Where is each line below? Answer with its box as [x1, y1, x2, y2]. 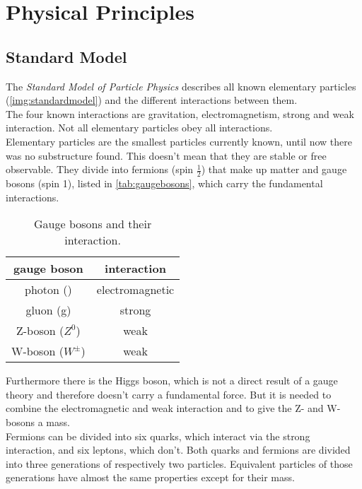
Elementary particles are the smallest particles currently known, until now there [6, 134, 352, 148]
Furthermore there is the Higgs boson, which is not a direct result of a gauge [6, 373, 338, 388]
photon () [25, 281, 72, 298]
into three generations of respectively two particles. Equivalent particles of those [6, 456, 353, 471]
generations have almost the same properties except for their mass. [6, 470, 295, 485]
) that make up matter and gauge [201, 162, 347, 177]
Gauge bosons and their [34, 216, 152, 232]
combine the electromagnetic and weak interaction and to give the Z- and [6, 401, 324, 416]
